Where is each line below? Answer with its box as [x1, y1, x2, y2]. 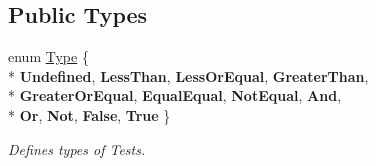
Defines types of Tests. [8, 138, 146, 159]
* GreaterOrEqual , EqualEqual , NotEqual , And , [8, 85, 342, 106]
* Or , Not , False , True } [8, 104, 171, 125]
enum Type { [8, 46, 89, 67]
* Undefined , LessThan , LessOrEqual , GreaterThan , [8, 65, 369, 86]
